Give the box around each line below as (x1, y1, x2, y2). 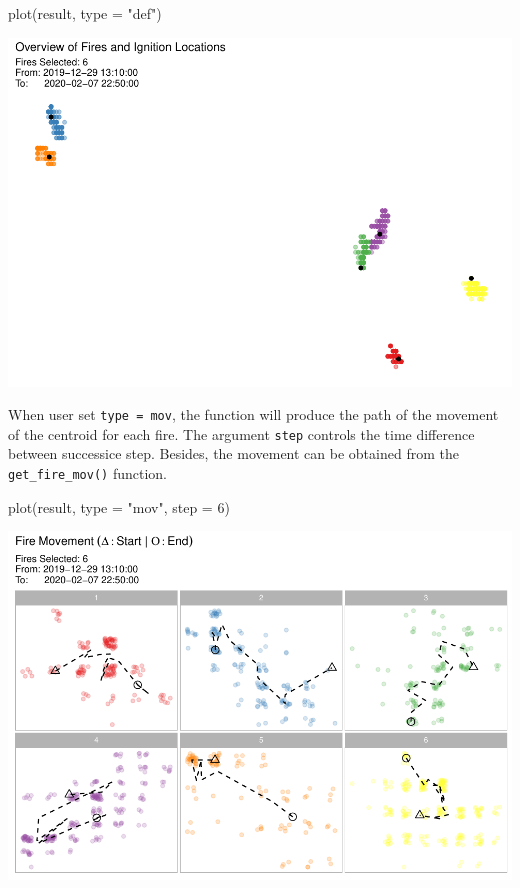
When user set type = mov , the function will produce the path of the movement (8, 404, 499, 425)
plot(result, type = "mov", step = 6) (8, 496, 230, 517)
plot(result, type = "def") (8, 3, 162, 23)
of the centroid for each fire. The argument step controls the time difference (8, 423, 475, 444)
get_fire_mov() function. (8, 463, 167, 484)
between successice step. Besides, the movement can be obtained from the (8, 443, 459, 464)
